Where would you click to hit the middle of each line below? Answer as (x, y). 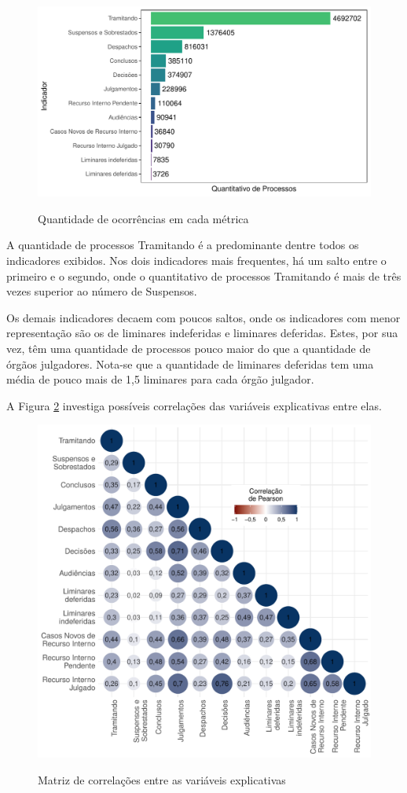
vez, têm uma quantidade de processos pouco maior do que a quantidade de (189, 348)
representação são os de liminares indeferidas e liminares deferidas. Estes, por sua (202, 333)
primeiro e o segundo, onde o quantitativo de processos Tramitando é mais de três (204, 275)
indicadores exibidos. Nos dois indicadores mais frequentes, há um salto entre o (196, 260)
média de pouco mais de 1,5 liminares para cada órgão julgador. (160, 379)
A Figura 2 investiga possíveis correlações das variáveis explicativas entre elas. (194, 405)
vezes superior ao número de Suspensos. (102, 291)
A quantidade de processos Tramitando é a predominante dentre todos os (183, 245)
